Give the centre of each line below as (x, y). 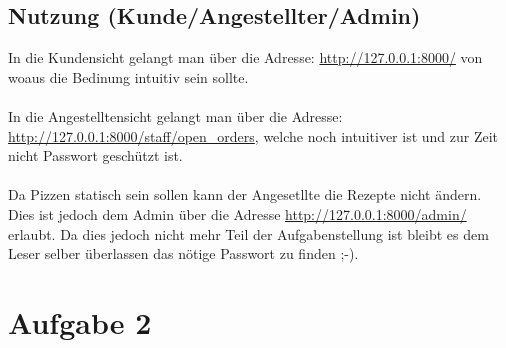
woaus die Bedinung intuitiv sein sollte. (128, 76)
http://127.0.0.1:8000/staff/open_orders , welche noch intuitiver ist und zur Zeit (253, 135)
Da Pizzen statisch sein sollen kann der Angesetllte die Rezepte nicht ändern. (245, 194)
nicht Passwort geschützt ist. (95, 155)
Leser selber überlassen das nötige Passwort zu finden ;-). (183, 253)
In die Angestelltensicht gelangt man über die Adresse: (175, 115)
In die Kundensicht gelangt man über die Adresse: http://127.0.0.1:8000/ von (245, 57)
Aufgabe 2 (80, 321)
